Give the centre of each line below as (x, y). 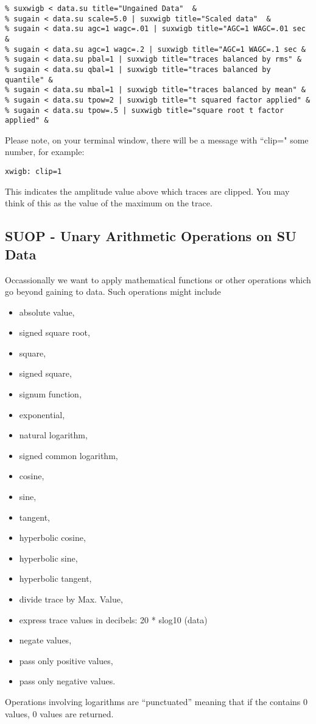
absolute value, (47, 312)
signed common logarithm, (68, 455)
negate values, (45, 640)
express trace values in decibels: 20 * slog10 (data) (113, 619)
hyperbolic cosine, (52, 538)
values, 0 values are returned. (59, 713)
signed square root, (54, 332)
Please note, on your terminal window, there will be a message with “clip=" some (157, 139)
